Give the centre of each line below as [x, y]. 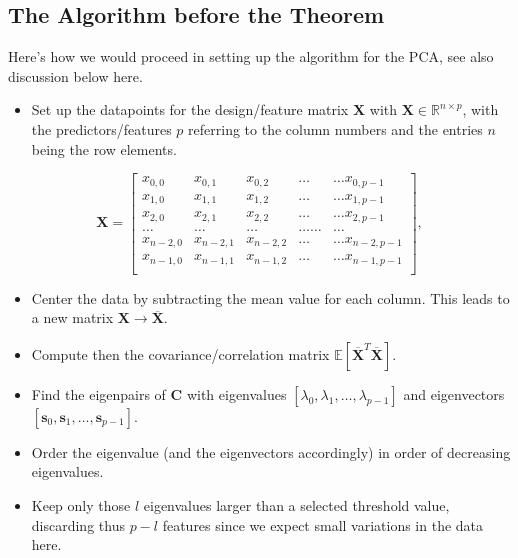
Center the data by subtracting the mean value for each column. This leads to [270, 297]
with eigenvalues [236, 393]
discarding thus [78, 524]
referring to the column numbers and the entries [335, 128]
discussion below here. [75, 75]
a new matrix [72, 317]
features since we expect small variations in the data [323, 524]
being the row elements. [104, 148]
